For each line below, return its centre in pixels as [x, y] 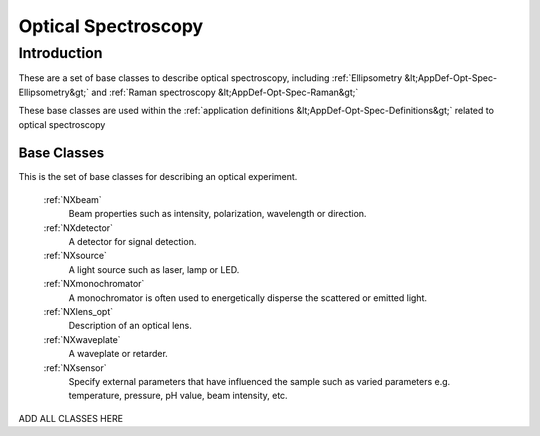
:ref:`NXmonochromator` [94, 284]
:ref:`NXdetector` [78, 227]
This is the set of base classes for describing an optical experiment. [158, 177]
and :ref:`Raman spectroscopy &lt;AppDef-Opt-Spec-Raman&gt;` [225, 92]
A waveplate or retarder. [118, 354]
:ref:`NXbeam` [72, 199]
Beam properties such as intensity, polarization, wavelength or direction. [217, 214]
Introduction [60, 53]
